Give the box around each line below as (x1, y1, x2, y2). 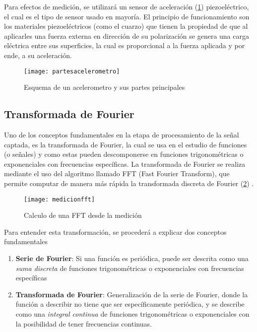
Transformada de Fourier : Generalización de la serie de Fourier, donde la (15, 289, 248, 299)
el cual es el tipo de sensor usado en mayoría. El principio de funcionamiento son (4, 11, 250, 21)
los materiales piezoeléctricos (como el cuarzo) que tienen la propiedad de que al (4, 21, 248, 31)
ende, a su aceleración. (4, 50, 72, 60)
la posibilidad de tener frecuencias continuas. (15, 318, 152, 329)
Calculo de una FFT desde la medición (24, 210, 142, 220)
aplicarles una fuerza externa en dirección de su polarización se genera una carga (4, 30, 249, 41)
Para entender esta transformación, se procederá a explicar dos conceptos (4, 226, 227, 237)
